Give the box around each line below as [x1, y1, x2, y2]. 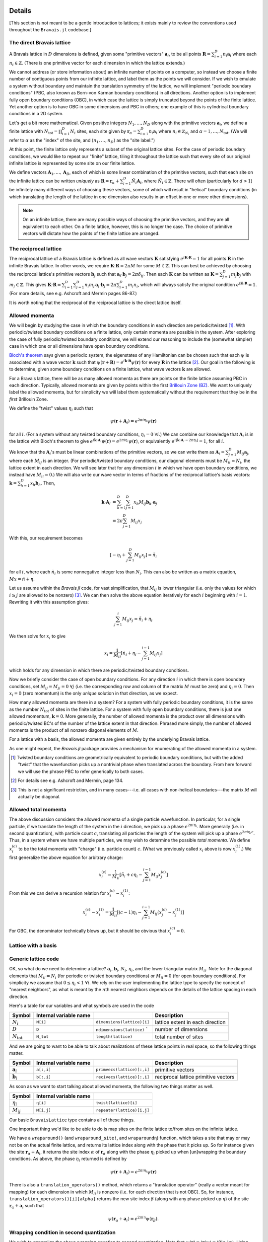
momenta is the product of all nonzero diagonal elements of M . [9, 727, 139, 733]
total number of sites [155, 1033, 203, 1040]
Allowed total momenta [9, 806, 67, 813]
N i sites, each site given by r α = [70, 128, 137, 135]
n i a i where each [222, 51, 257, 58]
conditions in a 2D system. [9, 111, 64, 117]
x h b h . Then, [30, 480, 56, 487]
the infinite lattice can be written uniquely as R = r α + [9, 178, 120, 185]
